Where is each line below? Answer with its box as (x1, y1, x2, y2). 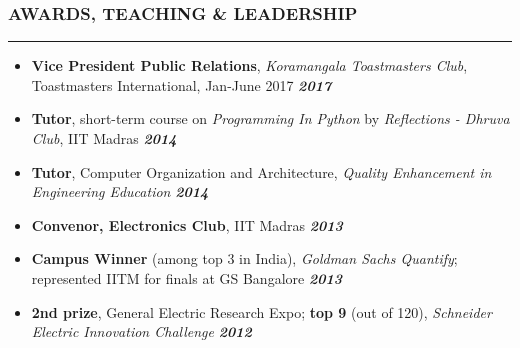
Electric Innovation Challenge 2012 (31, 321, 252, 342)
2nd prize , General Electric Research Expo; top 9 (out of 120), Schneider (31, 301, 492, 322)
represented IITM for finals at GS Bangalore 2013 (31, 267, 343, 288)
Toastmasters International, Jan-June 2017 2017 (31, 74, 332, 95)
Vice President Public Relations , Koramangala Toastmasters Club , (31, 55, 468, 76)
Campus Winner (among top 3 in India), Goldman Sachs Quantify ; (31, 248, 458, 269)
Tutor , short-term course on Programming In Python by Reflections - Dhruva (31, 108, 510, 129)
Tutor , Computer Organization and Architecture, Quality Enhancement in (31, 161, 492, 182)
